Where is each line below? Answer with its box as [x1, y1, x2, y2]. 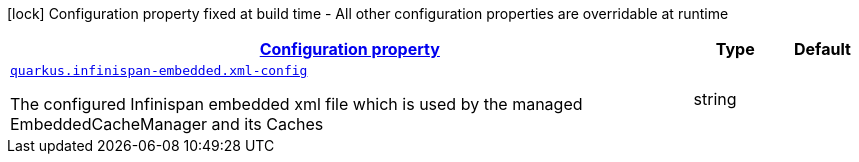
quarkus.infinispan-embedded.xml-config [10, 63, 308, 78]
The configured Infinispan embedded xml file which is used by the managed [10, 94, 583, 114]
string [693, 88, 737, 109]
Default [793, 39, 851, 59]
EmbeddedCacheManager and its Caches [10, 114, 324, 134]
